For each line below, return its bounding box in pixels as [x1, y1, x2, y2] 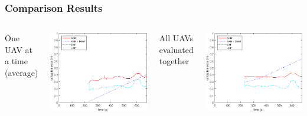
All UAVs [159, 32, 193, 44]
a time [5, 55, 28, 67]
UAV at [5, 43, 33, 55]
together [159, 55, 190, 67]
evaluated [159, 43, 194, 55]
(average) [5, 67, 38, 78]
